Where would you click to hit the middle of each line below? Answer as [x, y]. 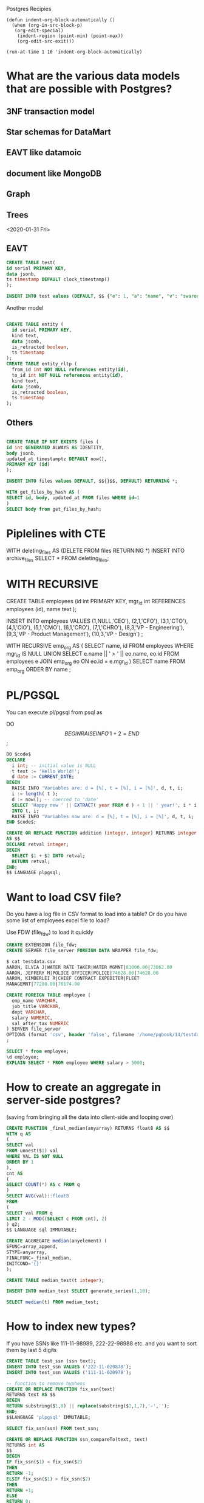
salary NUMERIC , [32, 1018]
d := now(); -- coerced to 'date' [55, 799]
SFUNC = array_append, [32, 1247]
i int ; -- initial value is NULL [54, 766]
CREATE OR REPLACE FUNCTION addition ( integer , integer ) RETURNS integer [102, 833]
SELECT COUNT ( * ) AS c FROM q [43, 1185]
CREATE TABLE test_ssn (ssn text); [51, 1361]
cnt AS [15, 1173]
